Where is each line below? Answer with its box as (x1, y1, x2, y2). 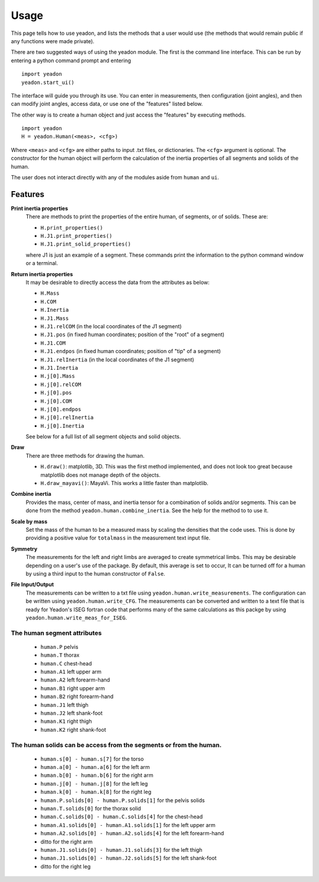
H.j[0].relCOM (40, 381, 82, 387)
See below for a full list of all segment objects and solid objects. (25, 433, 181, 440)
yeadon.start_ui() (21, 79, 75, 86)
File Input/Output (11, 581, 54, 588)
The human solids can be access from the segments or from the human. (11, 741, 222, 749)
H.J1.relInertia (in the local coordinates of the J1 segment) (40, 356, 194, 363)
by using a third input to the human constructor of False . (25, 570, 165, 577)
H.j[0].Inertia (40, 422, 85, 429)
